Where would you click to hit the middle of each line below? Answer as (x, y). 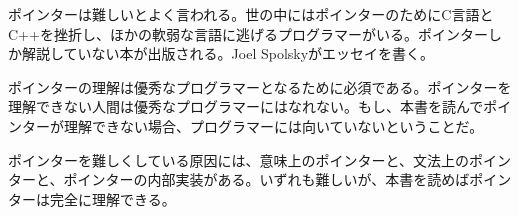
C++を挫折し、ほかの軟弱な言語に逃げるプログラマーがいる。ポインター (248, 33)
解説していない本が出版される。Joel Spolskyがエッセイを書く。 (228, 53)
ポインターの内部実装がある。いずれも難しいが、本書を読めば (266, 179)
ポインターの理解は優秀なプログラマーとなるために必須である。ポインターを (260, 86)
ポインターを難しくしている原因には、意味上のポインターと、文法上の (239, 159)
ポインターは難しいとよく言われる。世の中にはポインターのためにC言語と (251, 14)
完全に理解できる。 (112, 198)
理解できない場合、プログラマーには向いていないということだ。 (273, 125)
